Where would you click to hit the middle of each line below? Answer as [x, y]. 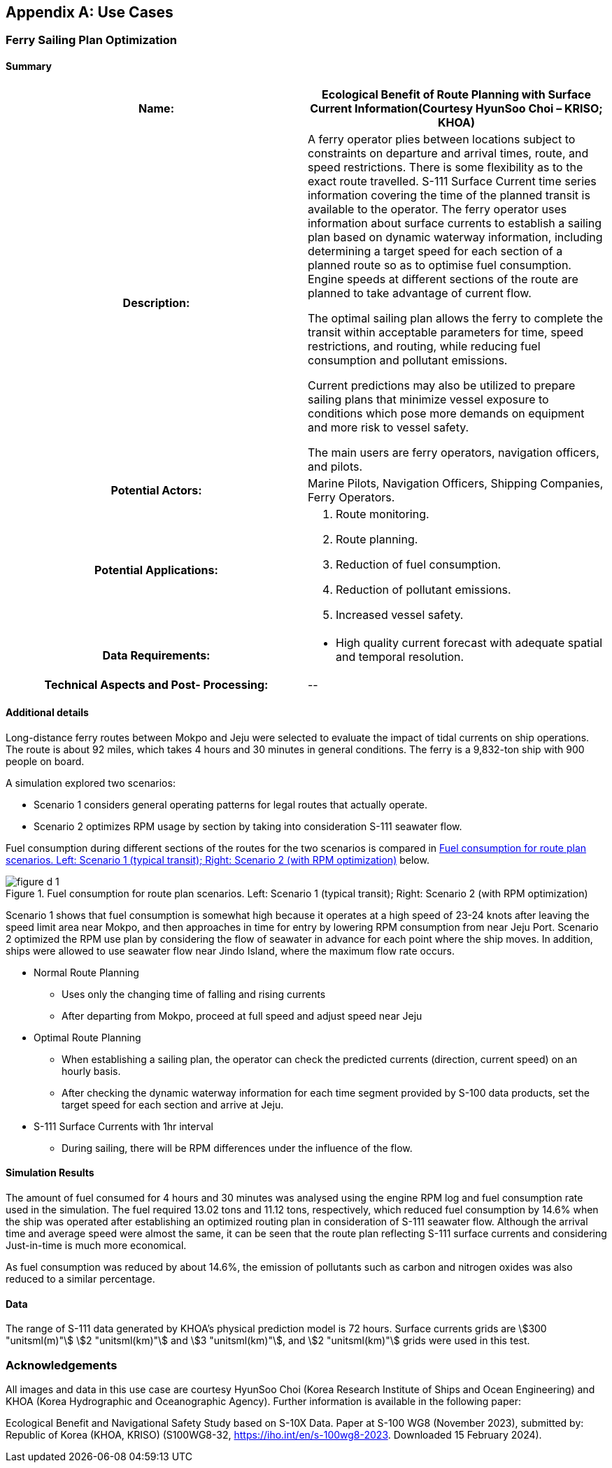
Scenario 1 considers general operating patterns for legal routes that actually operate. [231, 804]
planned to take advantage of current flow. [420, 293]
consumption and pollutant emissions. [408, 360]
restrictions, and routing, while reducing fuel [424, 346]
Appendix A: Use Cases [90, 12]
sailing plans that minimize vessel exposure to [428, 399]
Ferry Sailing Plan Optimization [92, 40]
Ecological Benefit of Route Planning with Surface [456, 94]
